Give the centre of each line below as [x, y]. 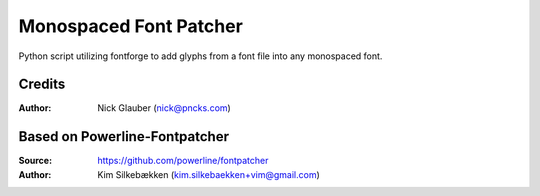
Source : [35, 161]
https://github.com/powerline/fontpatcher [183, 161]
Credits [42, 84]
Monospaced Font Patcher [131, 26]
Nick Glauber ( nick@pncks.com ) [164, 108]
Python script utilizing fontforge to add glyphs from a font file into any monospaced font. [200, 56]
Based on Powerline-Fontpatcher [124, 136]
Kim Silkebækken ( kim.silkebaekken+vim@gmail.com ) [208, 174]
